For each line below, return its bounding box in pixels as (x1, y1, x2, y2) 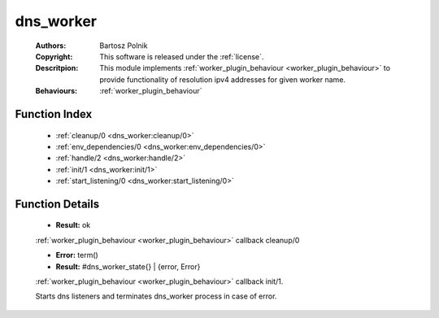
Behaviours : (35, 86, 77, 96)
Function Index (15, 107, 93, 121)
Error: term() (55, 250, 99, 260)
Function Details (15, 197, 100, 211)
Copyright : (35, 51, 73, 61)
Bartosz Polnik (99, 41, 148, 50)
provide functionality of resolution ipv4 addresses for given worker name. (99, 74, 346, 85)
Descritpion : (35, 63, 79, 73)
